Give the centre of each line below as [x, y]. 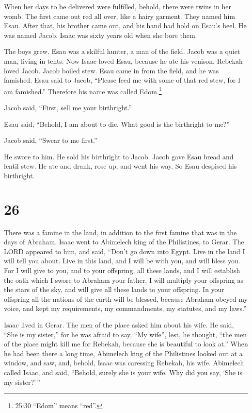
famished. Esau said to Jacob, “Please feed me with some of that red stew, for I [122, 80]
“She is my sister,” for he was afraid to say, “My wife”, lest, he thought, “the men [126, 334]
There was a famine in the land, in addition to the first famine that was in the [120, 232]
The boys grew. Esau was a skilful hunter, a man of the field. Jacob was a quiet [122, 51]
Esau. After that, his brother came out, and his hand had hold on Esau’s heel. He [125, 26]
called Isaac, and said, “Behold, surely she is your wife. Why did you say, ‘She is [123, 372]
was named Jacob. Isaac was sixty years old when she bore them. [101, 35]
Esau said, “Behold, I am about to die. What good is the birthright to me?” [117, 124]
